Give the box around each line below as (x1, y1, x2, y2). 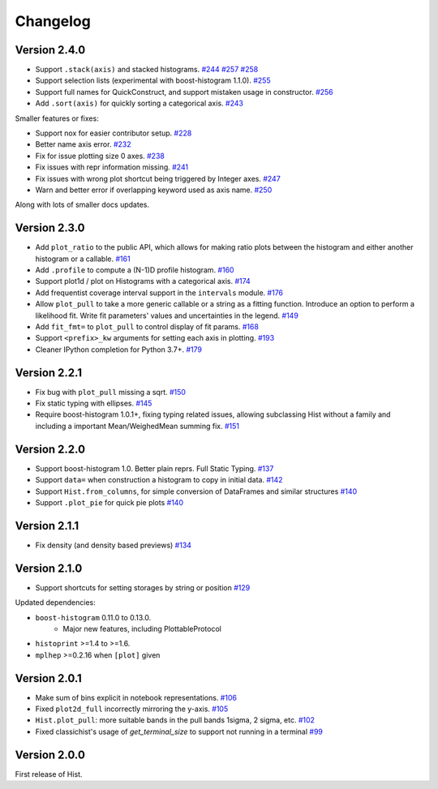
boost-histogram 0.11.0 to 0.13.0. (35, 612, 152, 622)
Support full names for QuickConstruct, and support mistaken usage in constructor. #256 (35, 87, 334, 96)
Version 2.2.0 (15, 442, 85, 456)
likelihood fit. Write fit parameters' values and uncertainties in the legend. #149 (35, 311, 299, 320)
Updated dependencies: (15, 598, 97, 607)
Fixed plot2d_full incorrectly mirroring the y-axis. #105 (35, 704, 229, 714)
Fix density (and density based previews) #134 (35, 540, 192, 550)
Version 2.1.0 (15, 561, 83, 575)
